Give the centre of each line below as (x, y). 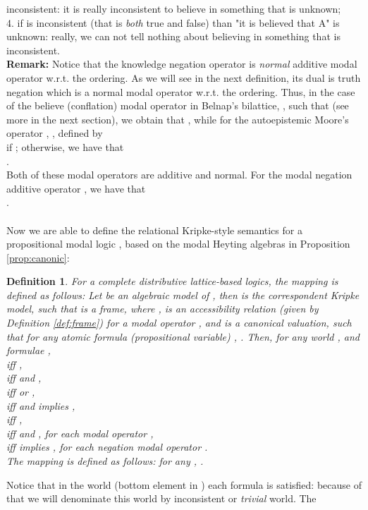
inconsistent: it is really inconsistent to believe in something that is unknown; (174, 8)
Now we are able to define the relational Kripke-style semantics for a (154, 230)
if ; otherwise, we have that (65, 146)
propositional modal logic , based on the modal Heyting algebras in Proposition (178, 244)
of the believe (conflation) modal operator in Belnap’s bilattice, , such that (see (178, 105)
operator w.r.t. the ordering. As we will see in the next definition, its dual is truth (184, 77)
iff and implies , (41, 405)
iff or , (21, 392)
